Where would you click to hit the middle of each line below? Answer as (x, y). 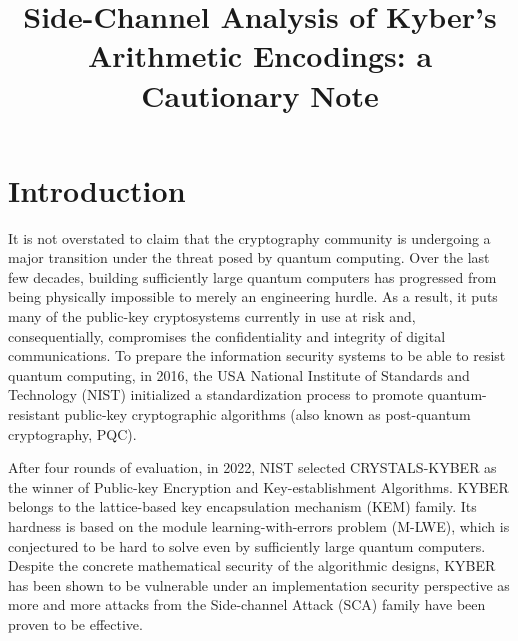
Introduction (97, 189)
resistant (34, 414)
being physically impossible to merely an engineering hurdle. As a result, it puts (253, 296)
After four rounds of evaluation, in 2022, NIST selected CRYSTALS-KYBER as (252, 467)
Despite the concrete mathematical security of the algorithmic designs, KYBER (252, 565)
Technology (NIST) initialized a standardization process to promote (215, 394)
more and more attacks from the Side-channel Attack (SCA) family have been (247, 604)
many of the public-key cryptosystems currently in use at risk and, (212, 316)
